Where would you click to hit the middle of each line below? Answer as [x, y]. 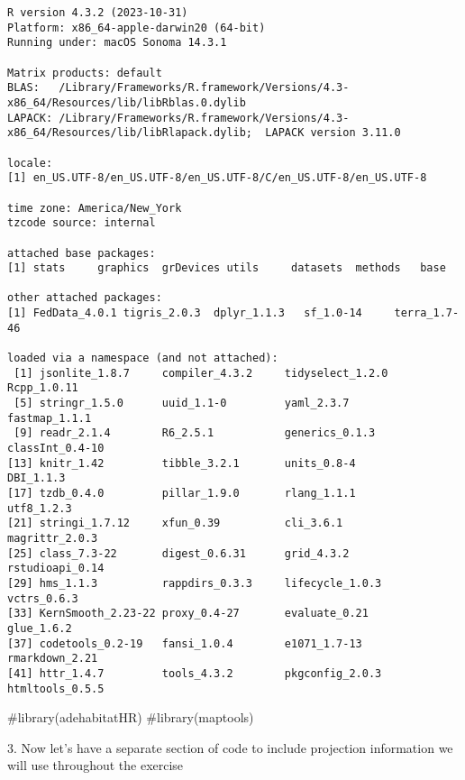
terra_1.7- [427, 313]
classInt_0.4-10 [56, 449]
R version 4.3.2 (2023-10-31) [98, 13]
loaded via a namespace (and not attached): [143, 358]
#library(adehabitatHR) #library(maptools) [131, 717]
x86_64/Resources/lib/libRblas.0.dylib [127, 102]
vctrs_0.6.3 [43, 598]
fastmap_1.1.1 [50, 418]
